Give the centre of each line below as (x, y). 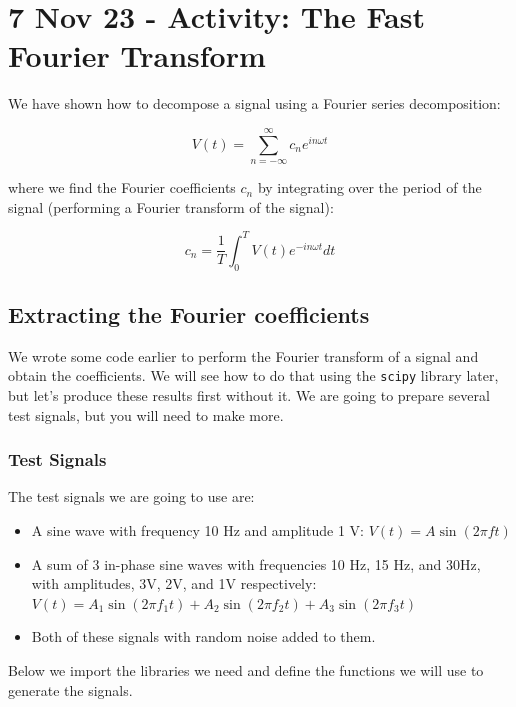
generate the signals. (70, 689)
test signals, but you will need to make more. (146, 414)
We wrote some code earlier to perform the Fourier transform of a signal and (243, 355)
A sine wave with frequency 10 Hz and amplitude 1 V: (198, 530)
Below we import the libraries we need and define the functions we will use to (246, 670)
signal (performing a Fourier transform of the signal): (171, 206)
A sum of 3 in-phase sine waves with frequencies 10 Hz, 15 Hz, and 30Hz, (256, 563)
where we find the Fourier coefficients (122, 187)
